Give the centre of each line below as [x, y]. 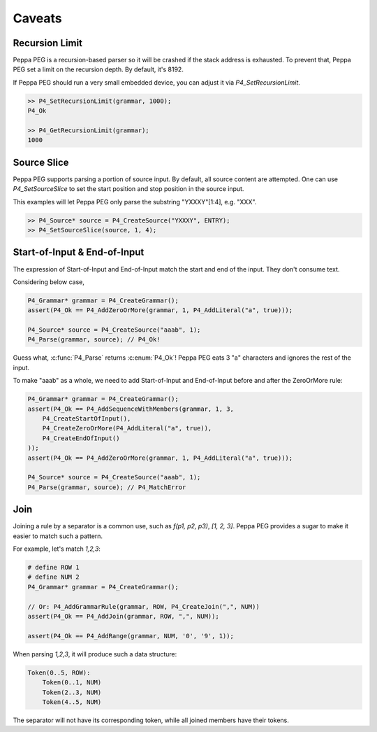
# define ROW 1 [53, 568]
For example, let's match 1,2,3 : [57, 549]
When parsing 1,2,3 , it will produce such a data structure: [95, 654]
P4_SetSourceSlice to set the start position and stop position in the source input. [128, 189]
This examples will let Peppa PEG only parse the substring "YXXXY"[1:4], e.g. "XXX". [135, 202]
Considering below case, [49, 282]
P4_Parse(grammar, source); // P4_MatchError [107, 487]
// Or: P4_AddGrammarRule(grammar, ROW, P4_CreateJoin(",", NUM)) [143, 606]
